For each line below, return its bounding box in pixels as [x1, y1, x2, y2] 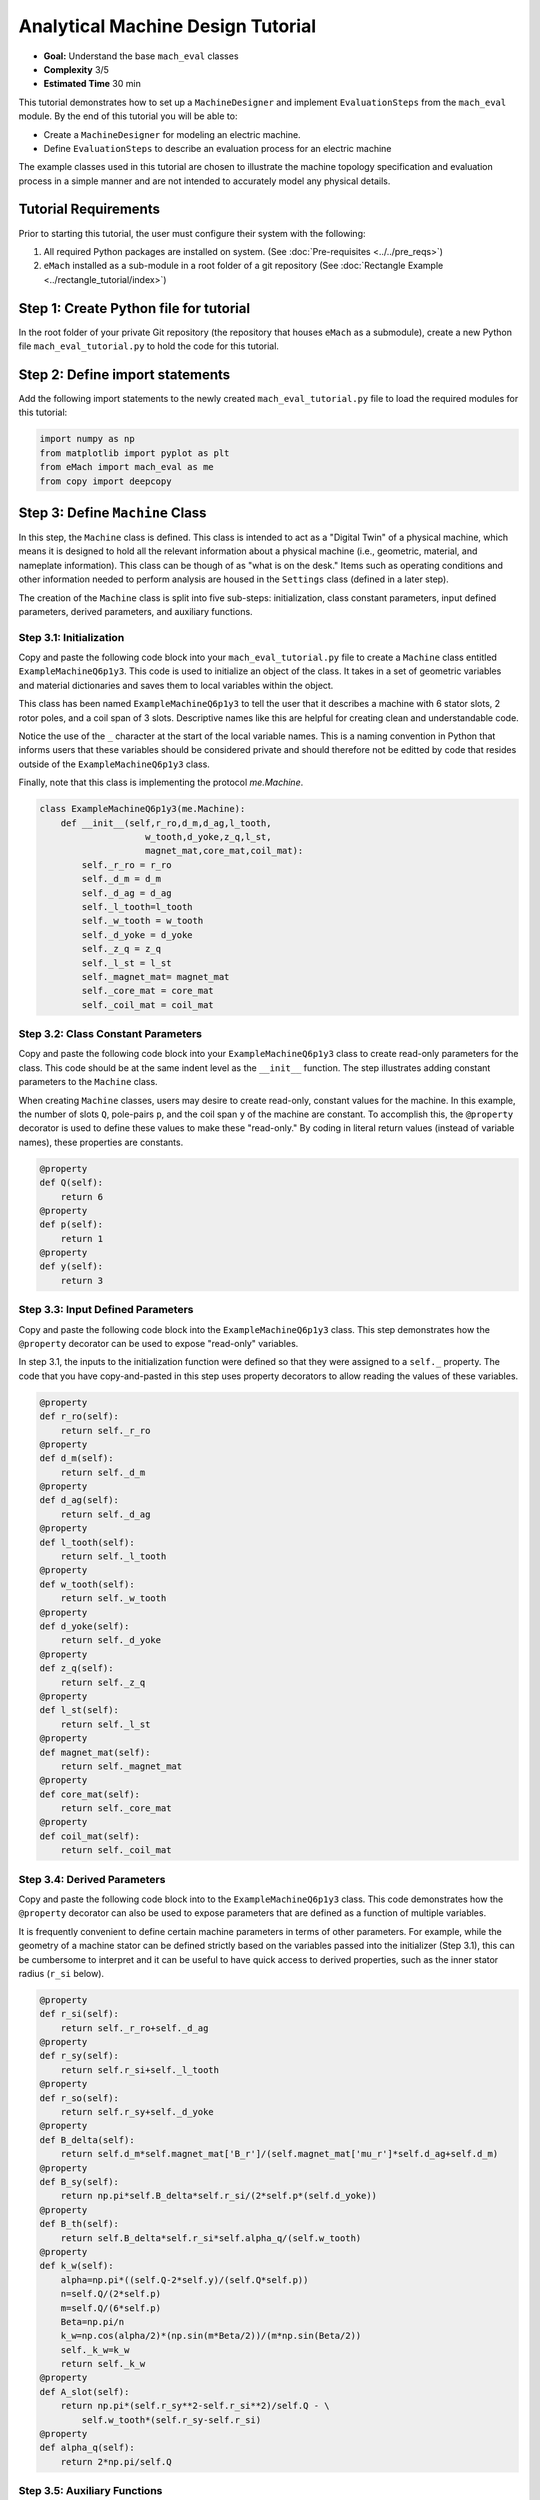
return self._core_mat [60, 1803, 172, 1814]
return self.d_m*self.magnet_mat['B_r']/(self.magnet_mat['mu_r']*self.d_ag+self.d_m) [60, 2148, 499, 2160]
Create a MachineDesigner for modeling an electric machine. [43, 128, 301, 140]
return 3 [60, 1275, 104, 1286]
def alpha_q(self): [39, 2442, 135, 2454]
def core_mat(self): [39, 1788, 140, 1800]
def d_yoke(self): [39, 1621, 130, 1632]
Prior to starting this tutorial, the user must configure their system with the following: [18, 227, 366, 239]
